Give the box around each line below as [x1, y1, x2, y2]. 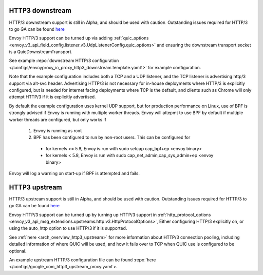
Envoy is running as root [33, 127, 82, 134]
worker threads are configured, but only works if [9, 117, 107, 122]
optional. [9, 248, 27, 254]
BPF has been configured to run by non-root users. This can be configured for [33, 135, 190, 140]
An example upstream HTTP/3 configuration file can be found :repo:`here [9, 256, 156, 263]
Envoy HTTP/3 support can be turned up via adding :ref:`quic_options [9, 35, 149, 41]
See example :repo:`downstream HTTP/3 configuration [9, 58, 119, 63]
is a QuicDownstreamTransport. [9, 49, 73, 55]
